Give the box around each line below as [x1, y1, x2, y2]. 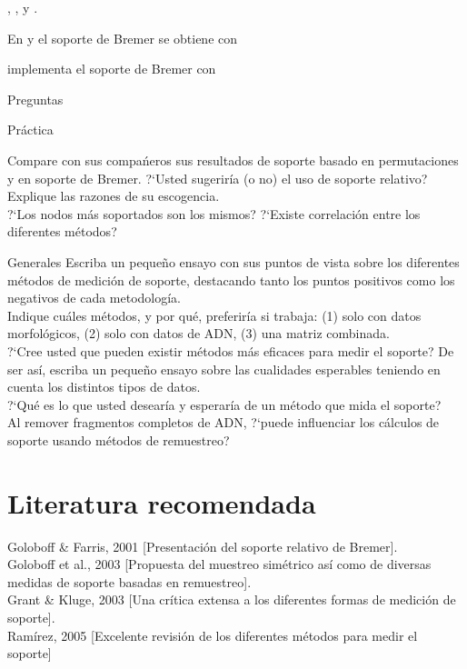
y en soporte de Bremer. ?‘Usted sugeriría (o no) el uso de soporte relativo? [7, 168, 428, 187]
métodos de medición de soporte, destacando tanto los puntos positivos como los [7, 270, 455, 289]
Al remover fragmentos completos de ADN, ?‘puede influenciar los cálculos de [7, 413, 440, 432]
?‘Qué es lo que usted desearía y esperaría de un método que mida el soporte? [7, 394, 442, 414]
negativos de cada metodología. [7, 288, 182, 307]
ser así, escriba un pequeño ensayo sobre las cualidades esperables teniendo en [7, 359, 441, 378]
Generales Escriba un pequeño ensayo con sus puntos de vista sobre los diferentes [7, 252, 460, 271]
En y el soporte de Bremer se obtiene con [7, 28, 238, 47]
